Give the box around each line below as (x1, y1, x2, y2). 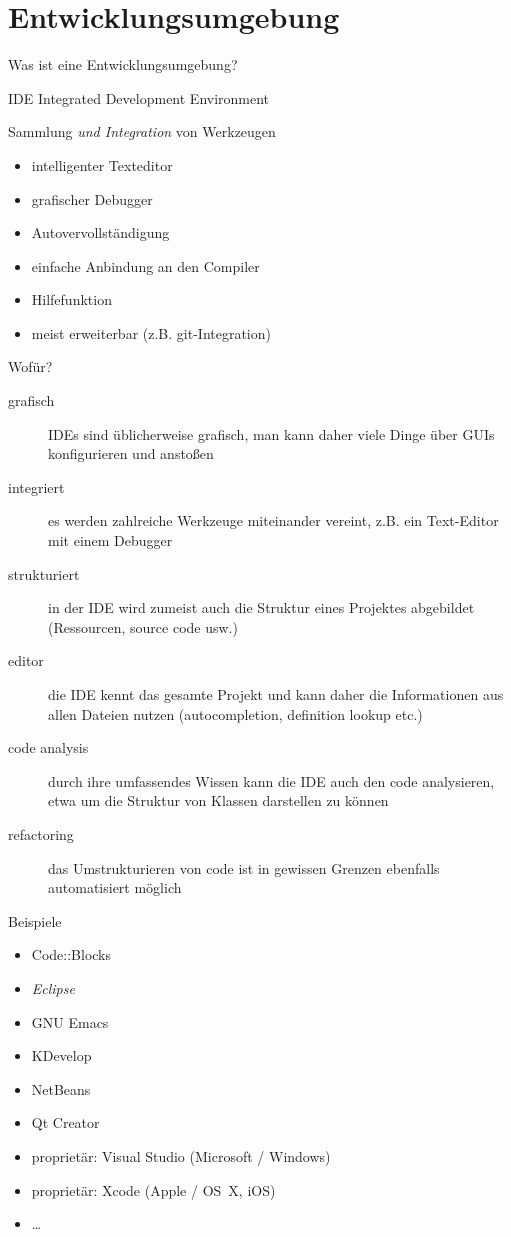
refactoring (8, 823, 74, 844)
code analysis (8, 737, 89, 758)
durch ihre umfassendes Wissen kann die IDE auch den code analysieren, (48, 770, 495, 791)
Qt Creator (31, 1112, 100, 1133)
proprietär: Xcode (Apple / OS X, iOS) (31, 1179, 276, 1200)
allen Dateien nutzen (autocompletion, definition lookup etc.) (48, 703, 423, 724)
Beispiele (8, 910, 62, 931)
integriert (8, 476, 65, 497)
